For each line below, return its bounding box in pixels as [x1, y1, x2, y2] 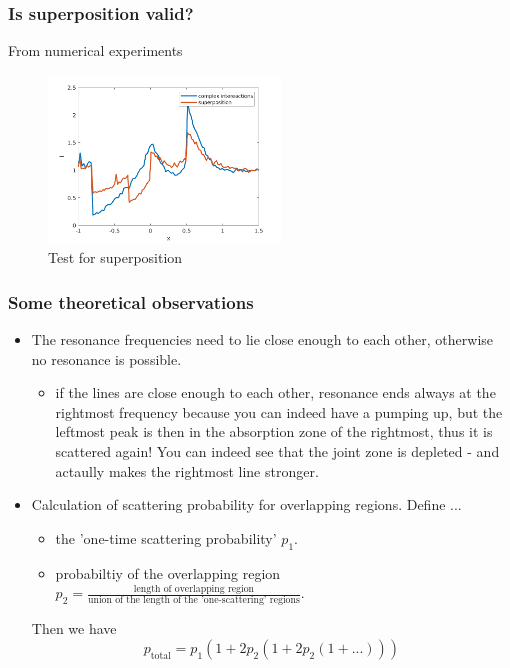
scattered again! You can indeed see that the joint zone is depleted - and [55, 440, 500, 461]
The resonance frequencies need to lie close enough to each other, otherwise [31, 329, 494, 350]
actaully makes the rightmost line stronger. [55, 460, 319, 481]
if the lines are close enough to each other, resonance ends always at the [55, 382, 496, 403]
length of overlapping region [133, 583, 255, 594]
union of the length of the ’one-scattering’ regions [87, 595, 300, 606]
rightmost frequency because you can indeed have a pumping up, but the [55, 401, 503, 422]
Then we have [31, 618, 117, 639]
